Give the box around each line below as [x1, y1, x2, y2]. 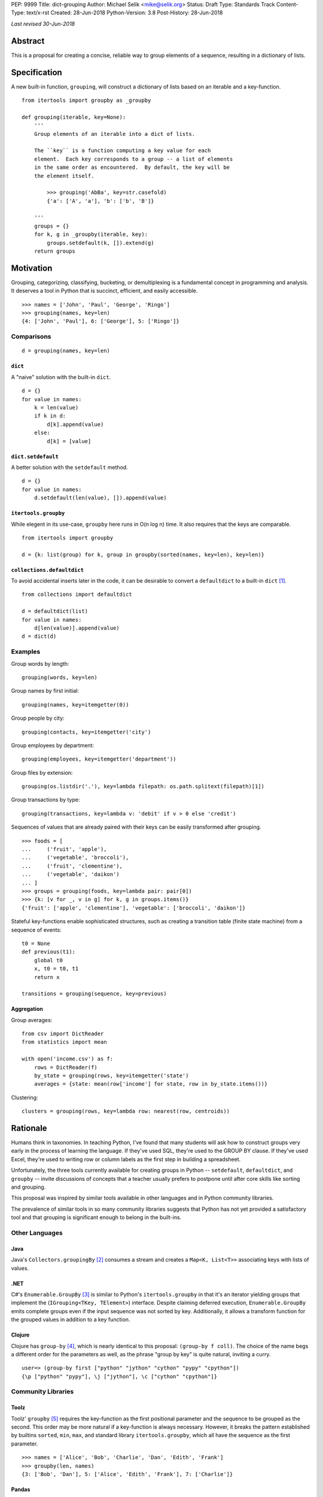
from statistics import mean [22, 1039, 107, 1046]
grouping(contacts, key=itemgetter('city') [22, 728, 151, 735]
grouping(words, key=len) [22, 674, 98, 681]
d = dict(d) [22, 633, 57, 640]
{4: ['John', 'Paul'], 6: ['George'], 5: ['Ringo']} [22, 318, 179, 325]
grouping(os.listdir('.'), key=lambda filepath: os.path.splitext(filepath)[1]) [22, 783, 265, 790]
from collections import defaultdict [22, 591, 133, 598]
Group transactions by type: [11, 796, 80, 804]
